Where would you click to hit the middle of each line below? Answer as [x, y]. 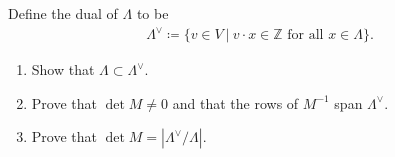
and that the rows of [235, 102]
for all [305, 35]
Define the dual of [63, 13]
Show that [63, 69]
